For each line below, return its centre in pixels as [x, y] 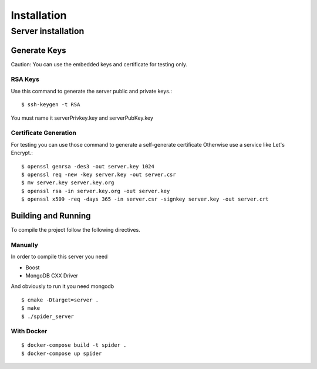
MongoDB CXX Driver [52, 275]
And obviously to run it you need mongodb [63, 286]
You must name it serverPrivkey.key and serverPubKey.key [82, 118]
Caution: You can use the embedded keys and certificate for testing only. [99, 64]
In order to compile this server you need [59, 257]
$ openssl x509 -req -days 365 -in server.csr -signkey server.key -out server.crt [145, 199]
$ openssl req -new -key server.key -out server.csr [99, 174]
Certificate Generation [43, 133]
